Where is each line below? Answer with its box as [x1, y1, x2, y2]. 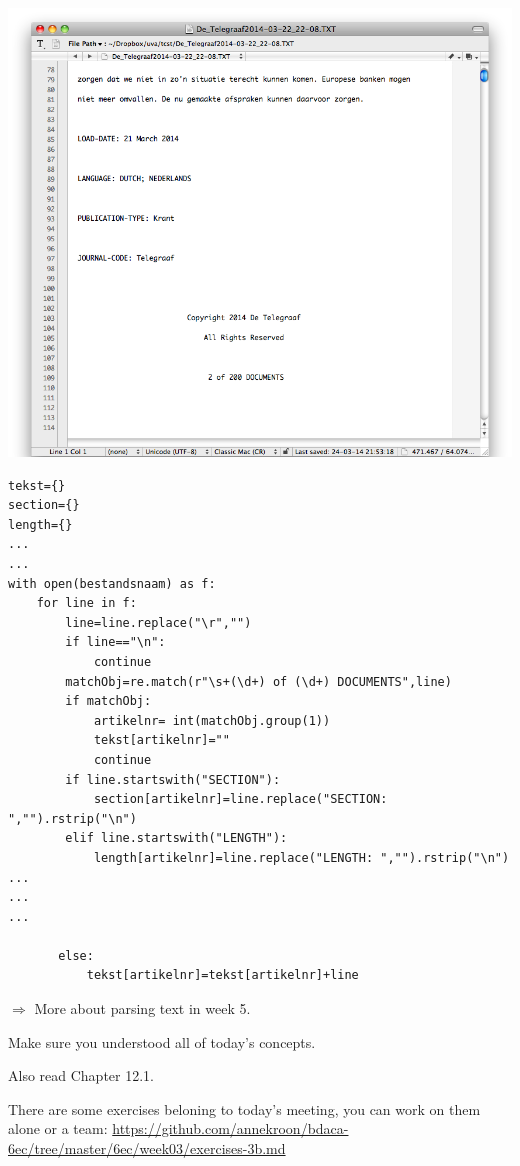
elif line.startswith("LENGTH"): [65, 831, 288, 846]
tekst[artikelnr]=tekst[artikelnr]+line [86, 968, 359, 983]
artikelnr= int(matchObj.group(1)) [93, 713, 331, 728]
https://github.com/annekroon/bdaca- [112, 1118, 349, 1139]
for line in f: [36, 596, 137, 611]
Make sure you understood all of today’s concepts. [8, 1031, 316, 1052]
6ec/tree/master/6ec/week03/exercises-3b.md [8, 1138, 286, 1159]
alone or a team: [8, 1118, 108, 1139]
